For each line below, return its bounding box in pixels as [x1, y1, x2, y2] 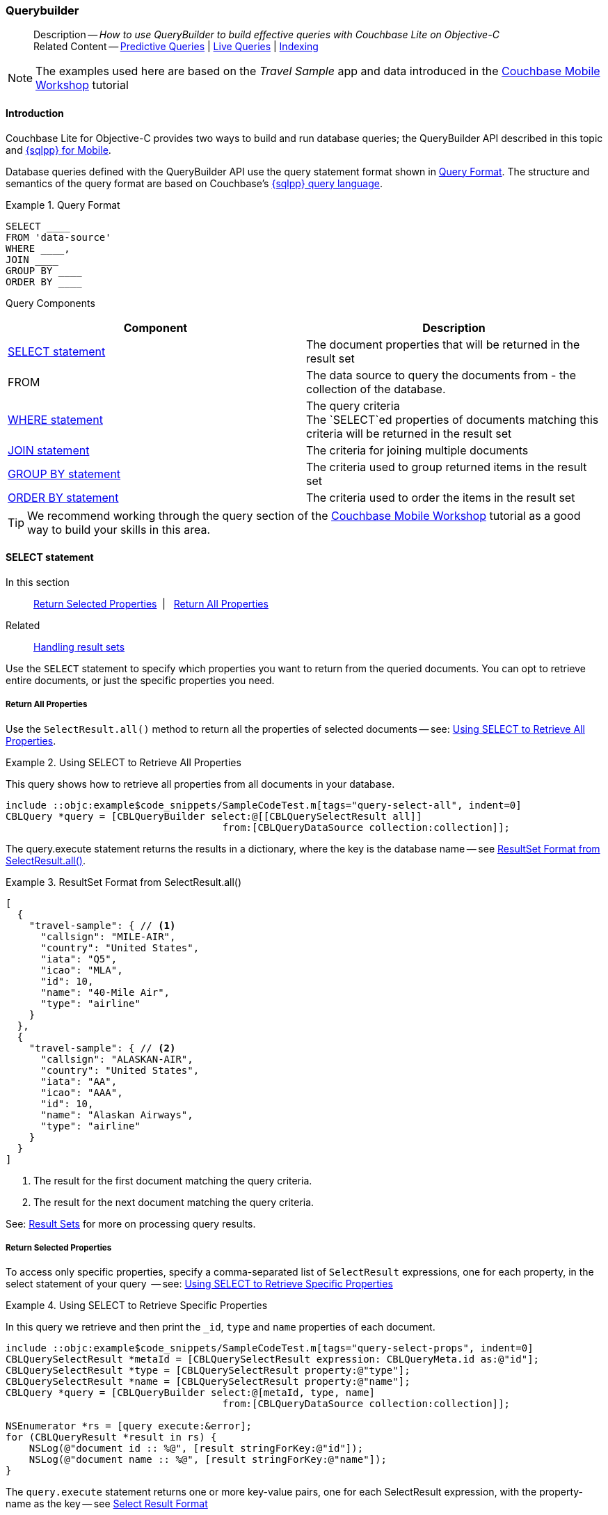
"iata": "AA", [40, 1075, 118, 1087]
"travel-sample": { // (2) [29, 1042, 176, 1054]
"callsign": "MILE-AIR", [40, 930, 176, 942]
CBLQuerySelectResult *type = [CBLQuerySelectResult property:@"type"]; [6, 1365, 410, 1377]
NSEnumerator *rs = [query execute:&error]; [6, 1420, 253, 1432]
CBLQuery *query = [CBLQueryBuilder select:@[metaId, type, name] [6, 1387, 376, 1399]
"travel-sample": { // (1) [29, 919, 176, 931]
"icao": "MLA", [40, 964, 123, 976]
